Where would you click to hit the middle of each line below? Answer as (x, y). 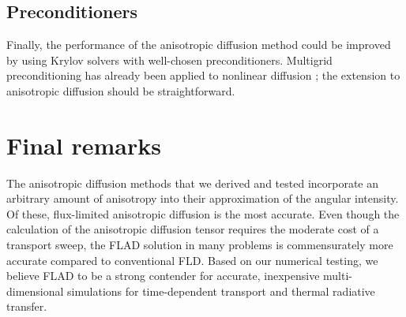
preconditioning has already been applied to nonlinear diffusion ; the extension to (203, 75)
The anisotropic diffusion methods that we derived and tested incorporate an (193, 183)
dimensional (35, 291)
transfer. (27, 306)
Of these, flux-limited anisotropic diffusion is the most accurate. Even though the (203, 213)
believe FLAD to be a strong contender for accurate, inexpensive (163, 276)
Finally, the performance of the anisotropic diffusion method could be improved (199, 45)
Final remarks (84, 145)
